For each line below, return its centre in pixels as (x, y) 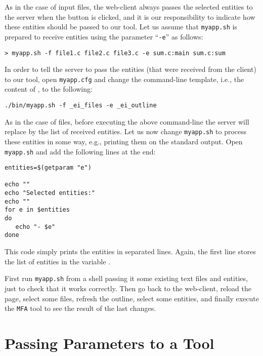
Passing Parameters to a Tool (109, 343)
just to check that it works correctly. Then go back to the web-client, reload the (128, 288)
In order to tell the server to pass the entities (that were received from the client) (130, 69)
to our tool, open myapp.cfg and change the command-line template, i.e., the (124, 79)
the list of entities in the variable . (58, 261)
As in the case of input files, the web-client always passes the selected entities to (129, 7)
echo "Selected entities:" (50, 193)
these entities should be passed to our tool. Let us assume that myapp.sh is (121, 27)
